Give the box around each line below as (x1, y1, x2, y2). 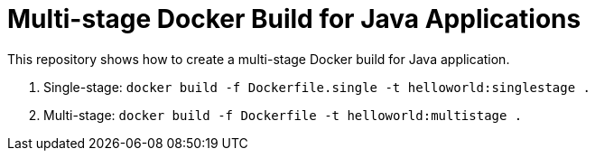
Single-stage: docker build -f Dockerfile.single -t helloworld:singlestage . (43, 79, 590, 95)
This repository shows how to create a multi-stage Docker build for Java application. (7, 51, 510, 67)
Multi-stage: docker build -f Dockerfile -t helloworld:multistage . (43, 107, 523, 123)
